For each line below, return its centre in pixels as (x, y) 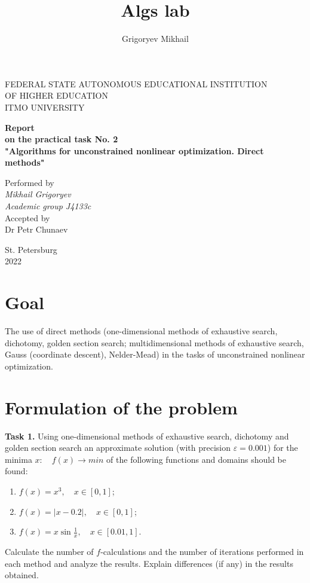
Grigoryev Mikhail (155, 39)
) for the (283, 448)
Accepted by (27, 217)
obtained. (22, 575)
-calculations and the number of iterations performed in (202, 552)
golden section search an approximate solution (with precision (118, 448)
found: (16, 471)
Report (20, 127)
